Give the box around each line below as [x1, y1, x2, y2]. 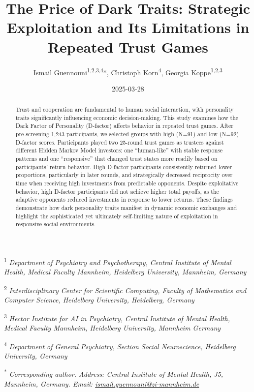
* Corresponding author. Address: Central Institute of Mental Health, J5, [4, 367, 223, 379]
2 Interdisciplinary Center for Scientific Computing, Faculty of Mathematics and [4, 283, 247, 295]
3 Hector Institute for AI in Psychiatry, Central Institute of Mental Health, [4, 311, 230, 323]
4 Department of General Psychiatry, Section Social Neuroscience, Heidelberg [4, 339, 236, 351]
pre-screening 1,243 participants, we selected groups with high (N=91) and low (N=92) [15, 130, 239, 138]
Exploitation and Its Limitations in [6, 17, 250, 37]
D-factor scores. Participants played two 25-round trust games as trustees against [15, 138, 224, 146]
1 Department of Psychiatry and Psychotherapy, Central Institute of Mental [4, 255, 231, 267]
